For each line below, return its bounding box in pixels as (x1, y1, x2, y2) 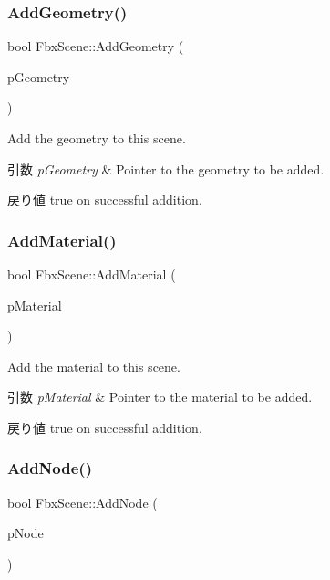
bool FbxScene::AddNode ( (7, 492, 158, 511)
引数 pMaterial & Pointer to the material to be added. (7, 387, 313, 406)
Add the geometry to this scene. (7, 129, 186, 147)
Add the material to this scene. (7, 356, 180, 375)
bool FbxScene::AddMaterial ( (7, 265, 176, 283)
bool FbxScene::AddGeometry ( (7, 37, 184, 56)
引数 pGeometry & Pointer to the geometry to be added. (7, 159, 325, 178)
